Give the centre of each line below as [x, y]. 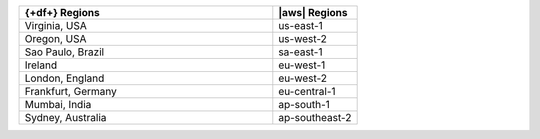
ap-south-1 [304, 104]
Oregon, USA [55, 38]
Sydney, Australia [65, 117]
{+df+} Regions [62, 12]
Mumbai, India [58, 104]
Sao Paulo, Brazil [64, 52]
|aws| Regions [313, 12]
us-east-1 [301, 25]
